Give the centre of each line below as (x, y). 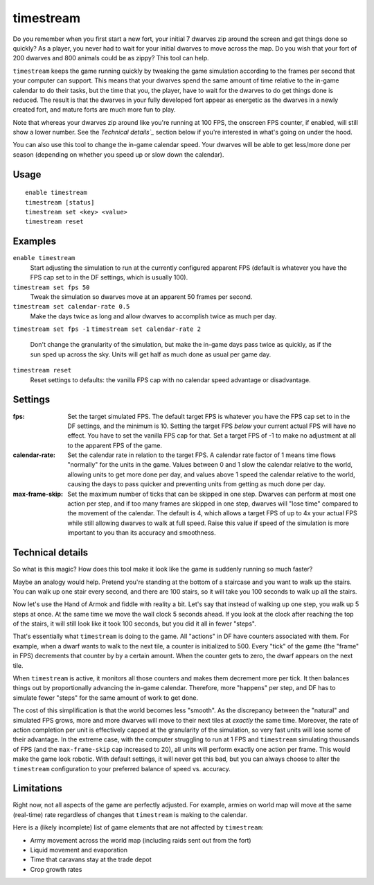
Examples (35, 242)
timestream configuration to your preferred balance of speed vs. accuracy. (122, 768)
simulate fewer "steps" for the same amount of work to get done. (106, 698)
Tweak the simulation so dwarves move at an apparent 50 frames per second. (141, 297)
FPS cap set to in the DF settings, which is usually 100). (109, 277)
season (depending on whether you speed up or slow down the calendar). (118, 154)
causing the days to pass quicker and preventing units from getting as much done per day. (196, 484)
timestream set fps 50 (51, 287)
